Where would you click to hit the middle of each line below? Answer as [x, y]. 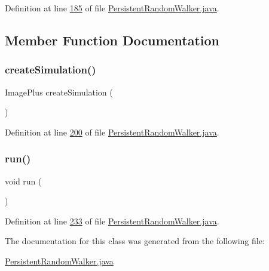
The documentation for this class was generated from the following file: [135, 241]
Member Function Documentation [112, 40]
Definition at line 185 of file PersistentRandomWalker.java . [112, 8]
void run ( [23, 181]
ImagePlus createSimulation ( [59, 92]
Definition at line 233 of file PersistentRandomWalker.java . [112, 221]
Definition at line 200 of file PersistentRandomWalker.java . [112, 132]
